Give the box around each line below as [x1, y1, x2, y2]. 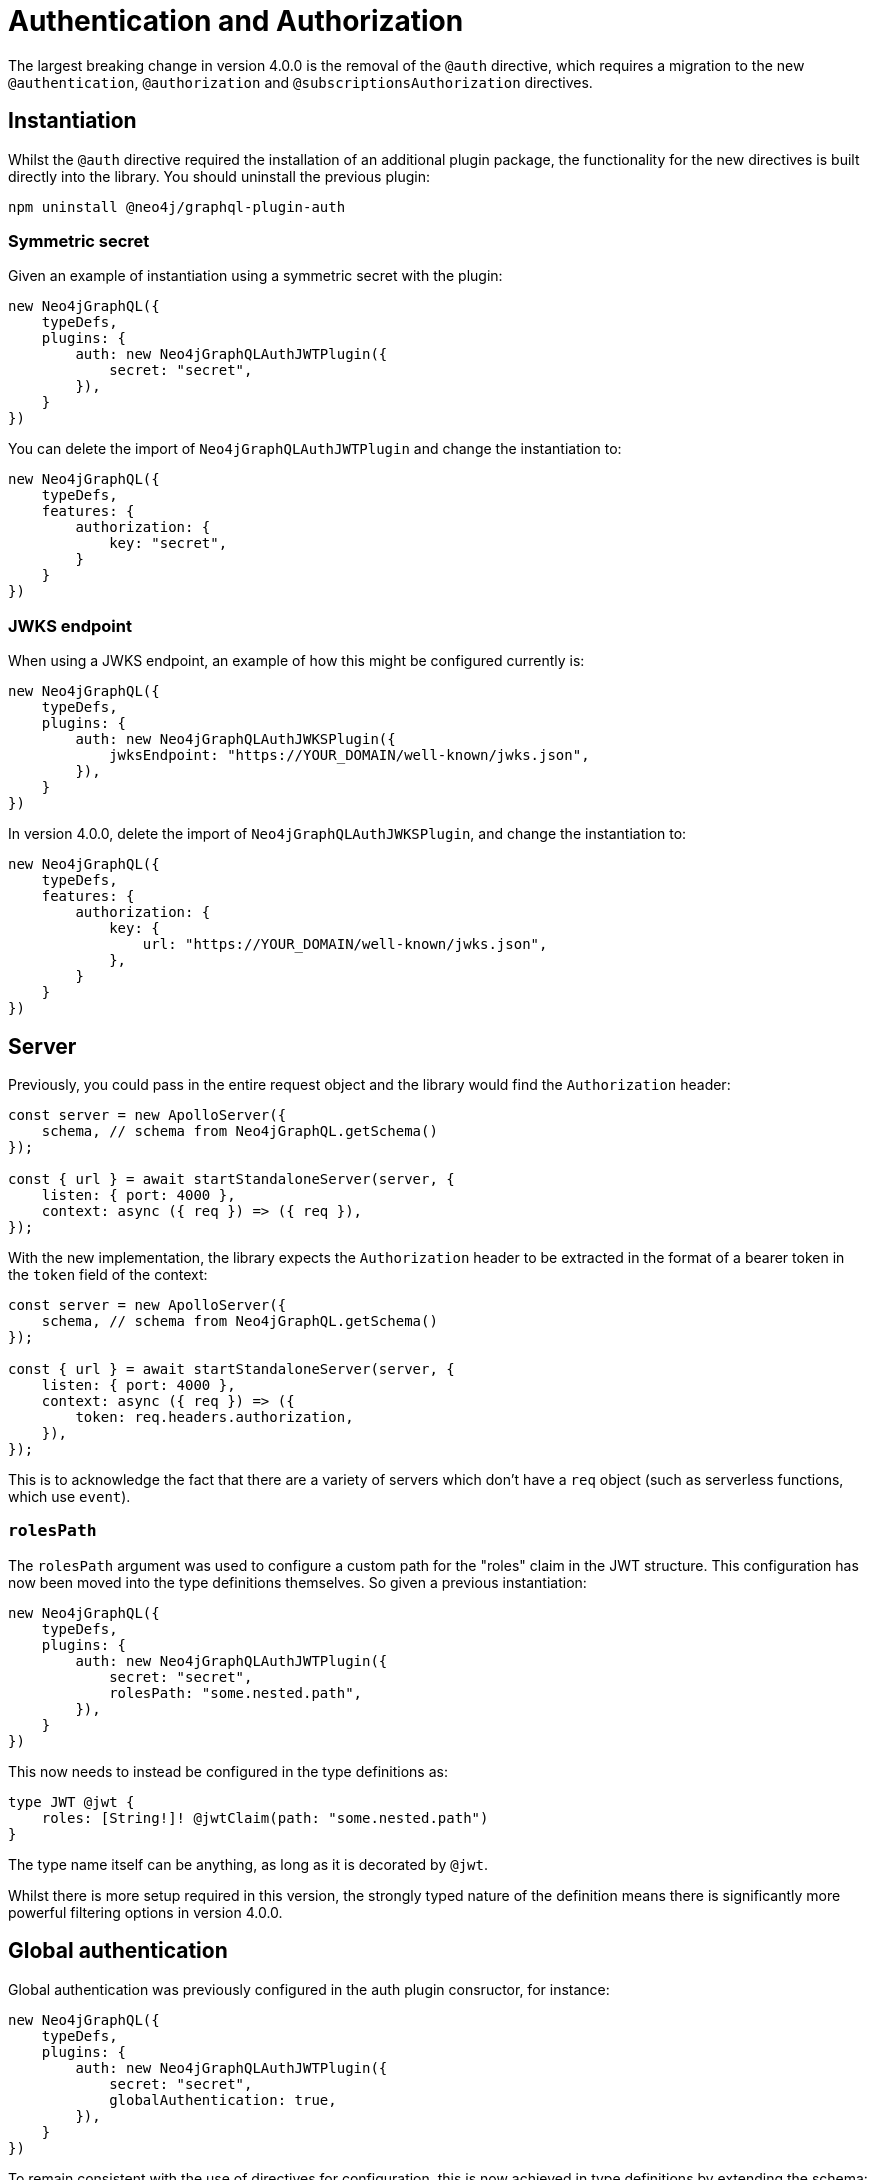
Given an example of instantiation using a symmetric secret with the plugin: [8, 267, 503, 285]
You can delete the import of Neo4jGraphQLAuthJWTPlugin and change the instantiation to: [8, 440, 622, 458]
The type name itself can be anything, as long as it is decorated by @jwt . [8, 1855, 488, 1873]
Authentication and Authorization [8, 4, 464, 38]
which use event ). [8, 1487, 131, 1505]
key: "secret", [109, 535, 228, 552]
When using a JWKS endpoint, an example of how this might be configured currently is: [8, 652, 585, 670]
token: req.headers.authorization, [75, 1408, 354, 1425]
